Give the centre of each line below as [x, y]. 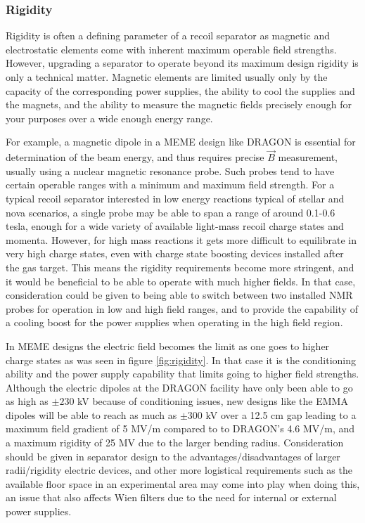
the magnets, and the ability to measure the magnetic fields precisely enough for [179, 104]
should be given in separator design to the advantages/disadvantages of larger [173, 456]
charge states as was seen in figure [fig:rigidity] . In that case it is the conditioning [181, 360]
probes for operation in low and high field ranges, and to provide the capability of [182, 308]
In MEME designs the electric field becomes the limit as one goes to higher [168, 346]
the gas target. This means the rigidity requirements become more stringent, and [180, 267]
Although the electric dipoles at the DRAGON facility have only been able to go [179, 387]
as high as [27, 401]
